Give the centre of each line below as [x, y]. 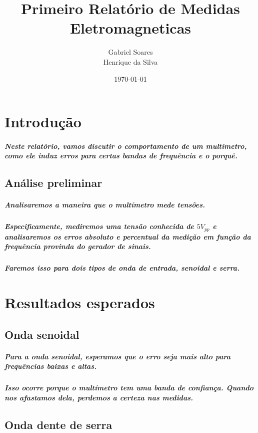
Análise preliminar [53, 183]
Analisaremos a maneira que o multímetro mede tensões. [105, 205]
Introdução [43, 122]
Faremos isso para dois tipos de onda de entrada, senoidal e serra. [122, 268]
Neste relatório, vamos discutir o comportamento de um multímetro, [126, 146]
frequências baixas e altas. [51, 366]
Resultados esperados [80, 302]
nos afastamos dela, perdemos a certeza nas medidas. [99, 397]
